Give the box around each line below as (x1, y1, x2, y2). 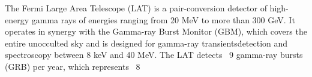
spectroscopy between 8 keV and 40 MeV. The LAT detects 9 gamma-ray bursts (5, 48, 303, 61)
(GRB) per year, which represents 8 (5, 60, 140, 72)
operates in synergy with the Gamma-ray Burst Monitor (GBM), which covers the (5, 25, 307, 38)
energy (5, 13, 29, 26)
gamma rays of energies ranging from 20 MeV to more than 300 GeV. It (31, 13, 295, 26)
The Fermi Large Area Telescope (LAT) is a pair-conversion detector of (5, 2, 267, 14)
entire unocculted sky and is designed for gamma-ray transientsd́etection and (5, 36, 288, 49)
